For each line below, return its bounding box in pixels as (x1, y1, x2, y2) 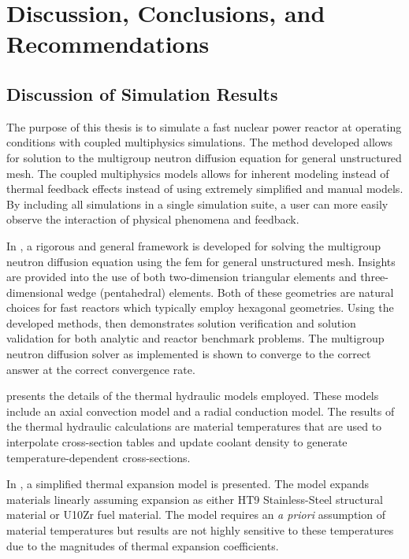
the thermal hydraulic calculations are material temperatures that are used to (6, 418, 382, 435)
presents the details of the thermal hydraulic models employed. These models (6, 387, 379, 404)
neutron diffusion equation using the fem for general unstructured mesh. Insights (6, 253, 396, 269)
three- (360, 268, 389, 285)
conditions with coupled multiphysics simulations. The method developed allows (6, 134, 393, 150)
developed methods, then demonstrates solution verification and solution (6, 314, 356, 331)
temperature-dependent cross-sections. (6, 449, 191, 465)
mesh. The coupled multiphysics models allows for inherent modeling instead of (6, 165, 389, 181)
